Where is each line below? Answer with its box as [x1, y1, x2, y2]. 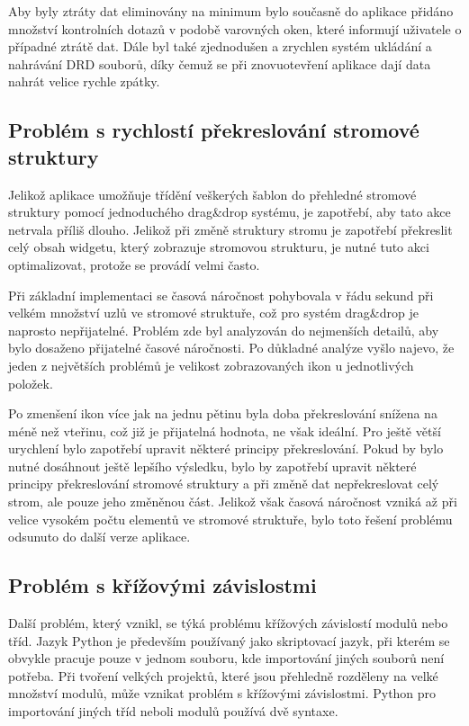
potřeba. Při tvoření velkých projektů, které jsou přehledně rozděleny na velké [8, 666, 438, 685]
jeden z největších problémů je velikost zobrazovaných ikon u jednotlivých [8, 355, 414, 374]
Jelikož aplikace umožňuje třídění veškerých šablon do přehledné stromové [8, 184, 417, 203]
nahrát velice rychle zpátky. [8, 72, 160, 91]
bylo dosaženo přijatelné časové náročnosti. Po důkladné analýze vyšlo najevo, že [8, 338, 455, 357]
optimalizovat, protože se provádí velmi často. [8, 255, 260, 273]
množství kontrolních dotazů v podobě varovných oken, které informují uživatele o [8, 19, 462, 38]
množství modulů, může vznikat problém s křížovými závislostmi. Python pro [8, 684, 437, 703]
